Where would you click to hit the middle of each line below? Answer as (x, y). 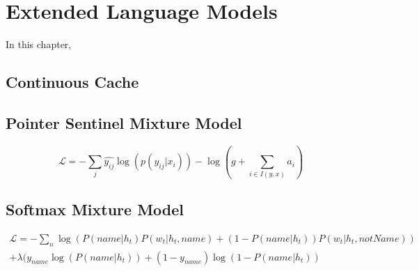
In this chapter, (39, 44)
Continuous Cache (72, 82)
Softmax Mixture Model (95, 209)
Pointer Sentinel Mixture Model (124, 122)
